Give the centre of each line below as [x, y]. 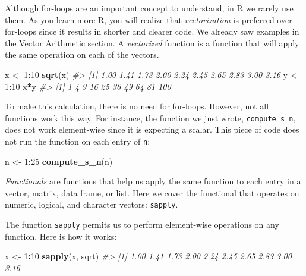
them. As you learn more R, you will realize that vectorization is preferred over [149, 19]
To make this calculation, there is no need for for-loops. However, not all [137, 106]
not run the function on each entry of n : [78, 141]
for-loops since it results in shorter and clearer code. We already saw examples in [152, 31]
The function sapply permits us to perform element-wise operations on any [142, 225]
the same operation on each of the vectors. [82, 54]
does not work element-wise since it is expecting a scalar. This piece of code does [152, 129]
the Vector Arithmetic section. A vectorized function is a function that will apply [152, 43]
